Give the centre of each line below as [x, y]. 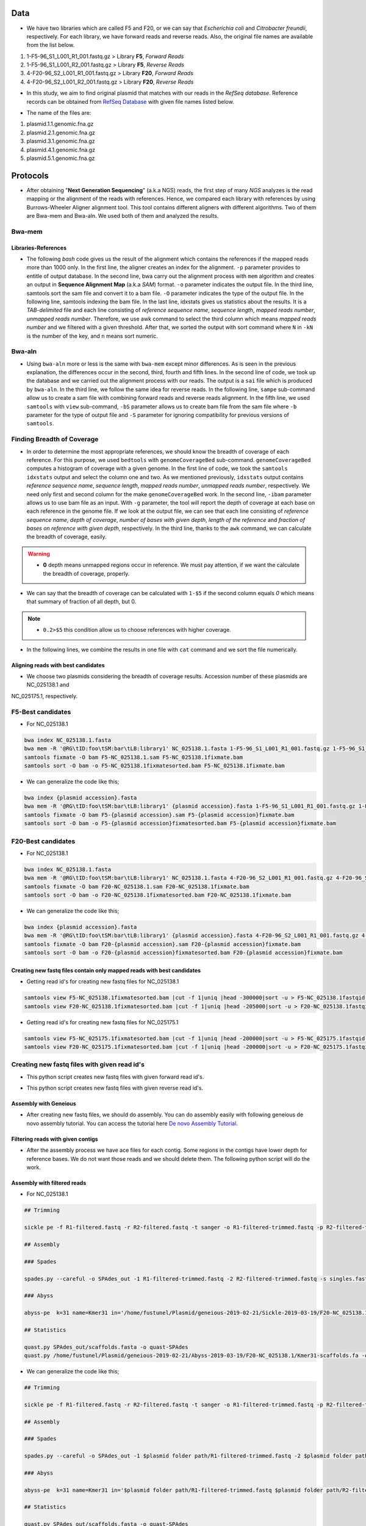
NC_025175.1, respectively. [45, 696]
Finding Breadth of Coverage [55, 439]
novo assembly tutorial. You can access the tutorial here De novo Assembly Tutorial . [132, 1123]
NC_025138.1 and [48, 685]
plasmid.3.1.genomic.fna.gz [61, 141]
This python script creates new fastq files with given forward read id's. [115, 1077]
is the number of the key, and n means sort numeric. [92, 336]
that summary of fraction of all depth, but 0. [81, 602]
